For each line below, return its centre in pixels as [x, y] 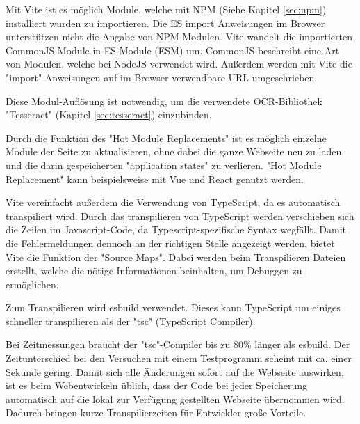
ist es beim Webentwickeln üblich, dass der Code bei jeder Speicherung [157, 385]
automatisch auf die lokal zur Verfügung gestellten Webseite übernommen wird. [175, 399]
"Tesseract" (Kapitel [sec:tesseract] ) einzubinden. [109, 115]
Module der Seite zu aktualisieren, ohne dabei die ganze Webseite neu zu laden [174, 151]
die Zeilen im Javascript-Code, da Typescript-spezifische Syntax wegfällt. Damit [176, 229]
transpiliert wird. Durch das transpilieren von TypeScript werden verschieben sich [180, 215]
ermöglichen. [32, 284]
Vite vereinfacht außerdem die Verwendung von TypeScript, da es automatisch [173, 202]
